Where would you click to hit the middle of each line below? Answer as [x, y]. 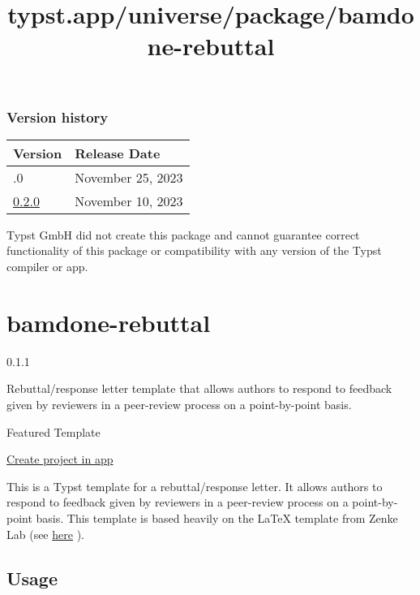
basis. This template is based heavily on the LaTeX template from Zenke [217, 517]
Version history [58, 116]
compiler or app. [47, 267]
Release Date [118, 153]
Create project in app [60, 459]
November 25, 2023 [129, 177]
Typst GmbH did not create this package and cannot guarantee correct [183, 234]
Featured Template [54, 431]
